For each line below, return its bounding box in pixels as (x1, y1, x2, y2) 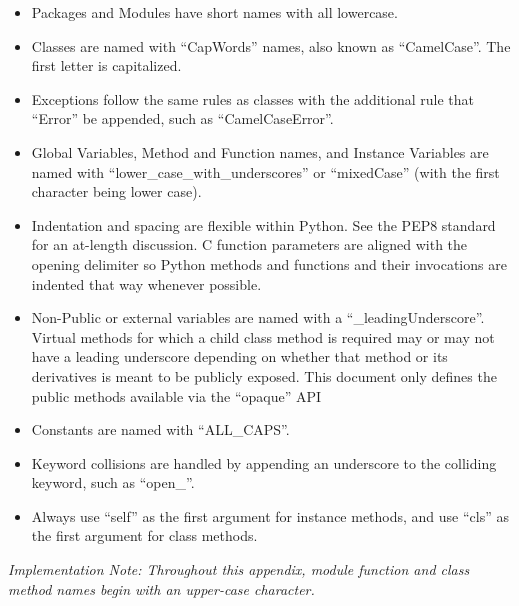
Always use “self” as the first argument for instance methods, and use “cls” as (31, 505, 509, 526)
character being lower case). (31, 181, 202, 202)
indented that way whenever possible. (31, 273, 262, 294)
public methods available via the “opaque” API (31, 385, 322, 406)
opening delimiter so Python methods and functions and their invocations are (31, 253, 507, 274)
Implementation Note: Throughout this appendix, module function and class (8, 559, 470, 580)
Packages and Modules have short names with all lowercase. (31, 2, 398, 22)
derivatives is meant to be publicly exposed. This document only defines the (31, 365, 497, 386)
